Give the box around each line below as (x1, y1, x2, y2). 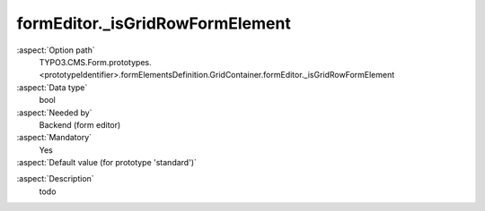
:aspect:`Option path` (16, 45, 95, 55)
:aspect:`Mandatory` (16, 132, 93, 143)
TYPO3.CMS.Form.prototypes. (39, 56, 152, 67)
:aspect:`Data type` (16, 81, 88, 93)
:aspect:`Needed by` (16, 107, 93, 118)
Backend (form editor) (39, 119, 121, 130)
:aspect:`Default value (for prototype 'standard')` (16, 157, 198, 168)
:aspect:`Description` (16, 173, 94, 184)
